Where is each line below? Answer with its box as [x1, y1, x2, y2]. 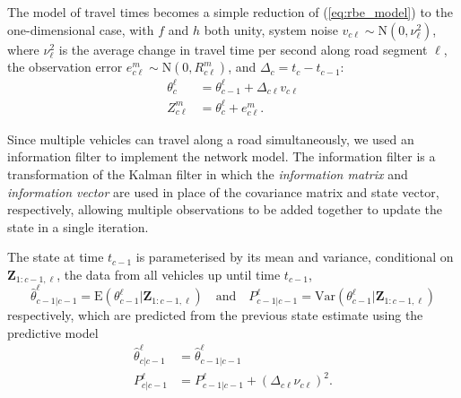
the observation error [7, 57, 123, 76]
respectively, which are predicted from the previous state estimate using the [7, 306, 423, 324]
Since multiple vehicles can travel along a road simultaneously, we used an [7, 129, 414, 148]
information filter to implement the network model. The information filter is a [7, 147, 436, 166]
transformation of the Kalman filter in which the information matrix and [7, 165, 408, 184]
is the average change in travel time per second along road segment [58, 39, 428, 58]
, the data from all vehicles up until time [57, 265, 281, 284]
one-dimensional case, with [7, 20, 154, 39]
